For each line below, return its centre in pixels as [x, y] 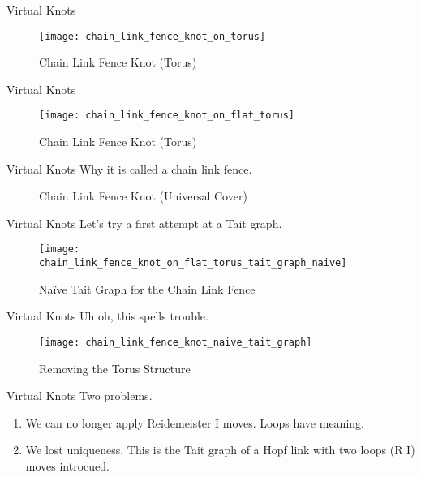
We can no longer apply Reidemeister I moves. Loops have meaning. [195, 422]
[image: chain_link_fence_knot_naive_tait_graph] [176, 342]
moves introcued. [67, 466]
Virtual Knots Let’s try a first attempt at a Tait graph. [144, 223]
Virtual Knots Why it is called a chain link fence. [129, 168]
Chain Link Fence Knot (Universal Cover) [143, 196]
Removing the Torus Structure [115, 368]
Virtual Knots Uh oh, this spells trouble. [107, 316]
